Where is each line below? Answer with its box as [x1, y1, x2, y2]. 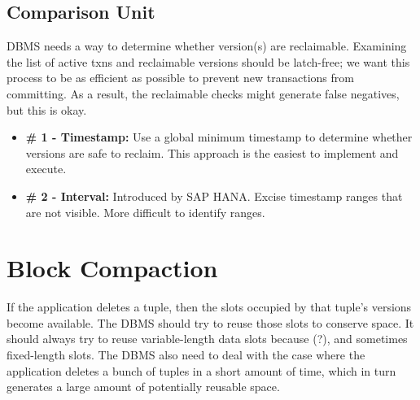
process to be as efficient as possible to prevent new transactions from [7, 69, 354, 86]
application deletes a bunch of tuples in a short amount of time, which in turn [7, 362, 396, 379]
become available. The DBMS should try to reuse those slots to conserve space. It [7, 314, 414, 331]
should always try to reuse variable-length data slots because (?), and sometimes [7, 330, 408, 347]
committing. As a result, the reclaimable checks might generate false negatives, [7, 85, 400, 102]
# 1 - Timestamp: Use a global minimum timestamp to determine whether [25, 128, 413, 146]
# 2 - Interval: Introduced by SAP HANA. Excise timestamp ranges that [25, 187, 403, 204]
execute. [25, 160, 67, 177]
